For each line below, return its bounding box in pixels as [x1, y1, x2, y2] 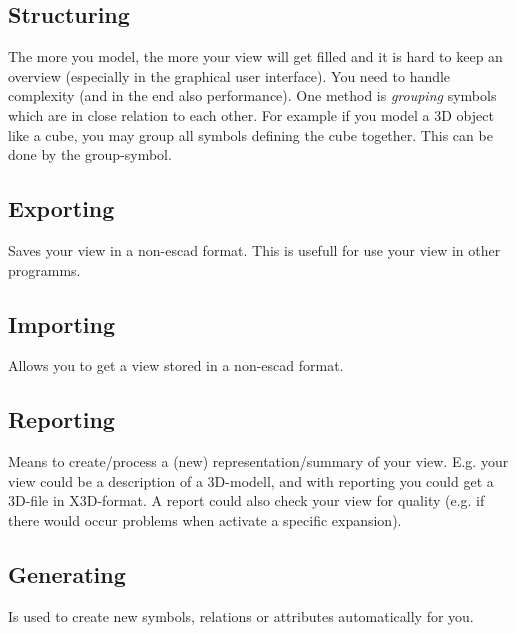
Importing [8, 308, 115, 339]
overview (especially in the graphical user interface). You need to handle [8, 65, 451, 86]
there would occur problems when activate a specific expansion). [8, 509, 402, 530]
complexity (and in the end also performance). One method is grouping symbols [8, 85, 497, 106]
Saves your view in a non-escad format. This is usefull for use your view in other [8, 239, 501, 260]
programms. [8, 259, 81, 280]
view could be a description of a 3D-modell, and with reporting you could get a [8, 470, 494, 491]
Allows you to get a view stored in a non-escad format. [8, 355, 344, 376]
